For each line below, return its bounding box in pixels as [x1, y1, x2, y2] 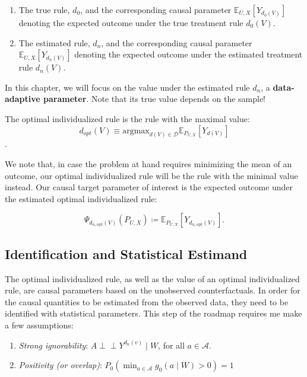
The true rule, [18, 4, 70, 15]
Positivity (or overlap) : [18, 359, 102, 371]
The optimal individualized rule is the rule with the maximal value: [5, 112, 250, 124]
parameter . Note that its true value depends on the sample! [43, 92, 266, 105]
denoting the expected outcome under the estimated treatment [74, 48, 303, 60]
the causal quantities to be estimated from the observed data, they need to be [5, 295, 289, 308]
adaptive [5, 92, 40, 105]
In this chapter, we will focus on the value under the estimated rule [5, 81, 250, 93]
